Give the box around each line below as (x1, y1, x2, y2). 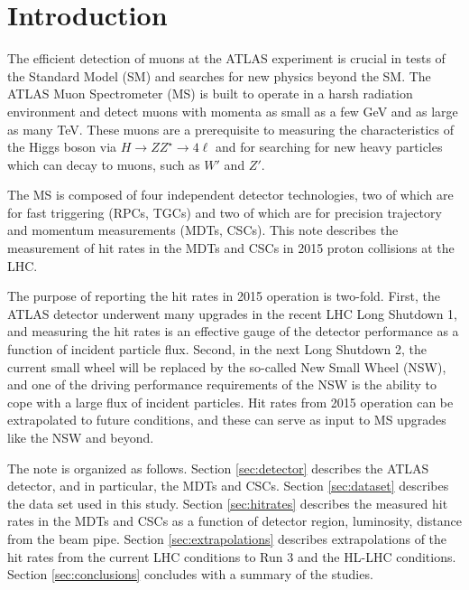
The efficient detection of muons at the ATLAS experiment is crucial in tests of (7, 49, 446, 68)
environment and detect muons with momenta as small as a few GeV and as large (7, 101, 458, 120)
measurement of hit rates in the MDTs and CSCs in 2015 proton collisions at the (7, 239, 455, 258)
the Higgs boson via (7, 137, 117, 156)
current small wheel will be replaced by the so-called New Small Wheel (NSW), (7, 357, 446, 376)
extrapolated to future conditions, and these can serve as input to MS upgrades (7, 410, 446, 429)
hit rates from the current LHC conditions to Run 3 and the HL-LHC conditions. (7, 547, 456, 566)
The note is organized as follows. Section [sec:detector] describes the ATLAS (7, 458, 429, 477)
